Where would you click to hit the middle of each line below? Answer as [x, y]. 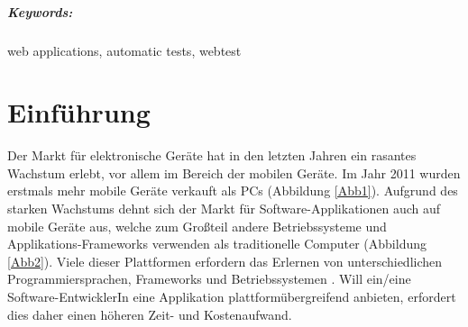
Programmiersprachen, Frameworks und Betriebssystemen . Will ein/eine [209, 279]
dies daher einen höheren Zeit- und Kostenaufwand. [150, 314]
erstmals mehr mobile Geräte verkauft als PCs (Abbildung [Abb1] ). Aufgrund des [233, 191]
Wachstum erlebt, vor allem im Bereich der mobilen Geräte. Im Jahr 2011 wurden [234, 173]
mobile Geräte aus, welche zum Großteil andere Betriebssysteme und [197, 226]
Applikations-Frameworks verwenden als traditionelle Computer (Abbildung [217, 244]
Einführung [79, 112]
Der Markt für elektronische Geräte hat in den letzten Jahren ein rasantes [212, 155]
